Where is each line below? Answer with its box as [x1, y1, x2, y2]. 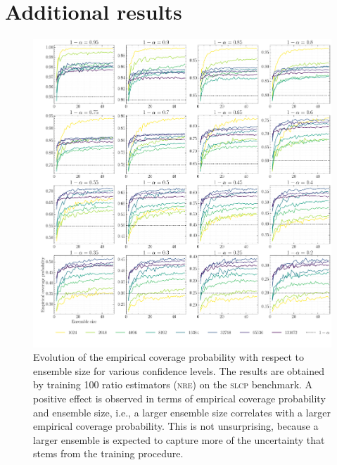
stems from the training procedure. [33, 446, 184, 461]
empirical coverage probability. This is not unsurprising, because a [33, 419, 319, 433]
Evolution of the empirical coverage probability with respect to [33, 350, 305, 364]
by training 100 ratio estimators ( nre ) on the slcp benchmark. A [33, 377, 313, 392]
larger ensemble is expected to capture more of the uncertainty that [33, 432, 325, 447]
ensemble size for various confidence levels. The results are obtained [33, 363, 324, 378]
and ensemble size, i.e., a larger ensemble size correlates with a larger [33, 405, 331, 419]
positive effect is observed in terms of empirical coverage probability [33, 391, 326, 406]
